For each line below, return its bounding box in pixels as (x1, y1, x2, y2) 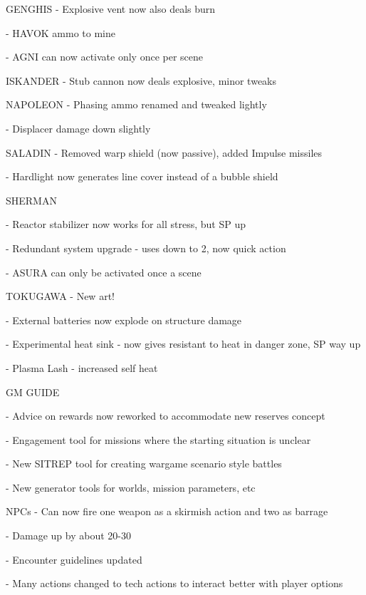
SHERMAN (6, 192, 57, 207)
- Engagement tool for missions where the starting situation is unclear (6, 432, 311, 447)
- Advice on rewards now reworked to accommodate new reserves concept (6, 408, 325, 423)
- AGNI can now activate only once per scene (6, 49, 204, 64)
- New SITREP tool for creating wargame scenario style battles (6, 456, 282, 471)
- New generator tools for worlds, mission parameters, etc (6, 480, 256, 495)
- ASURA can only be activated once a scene (6, 264, 202, 279)
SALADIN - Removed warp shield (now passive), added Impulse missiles (6, 145, 323, 160)
